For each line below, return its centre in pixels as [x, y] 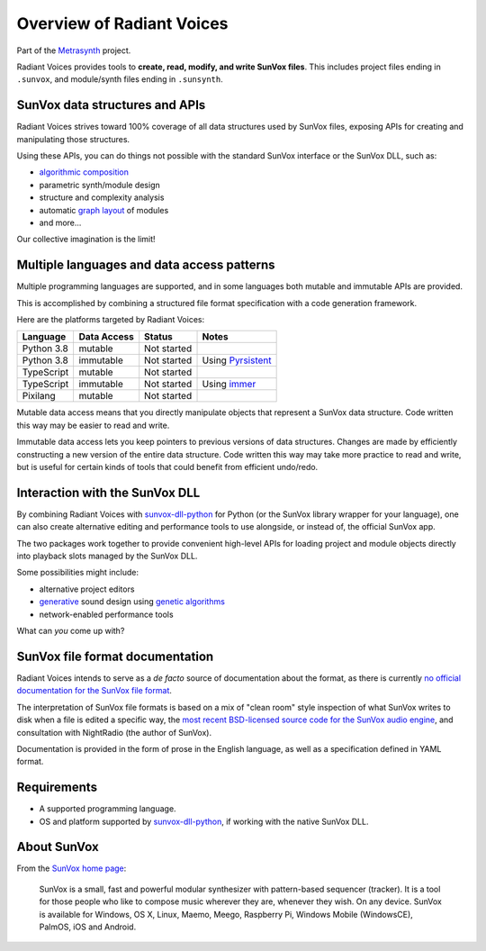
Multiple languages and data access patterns [146, 265]
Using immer [229, 385]
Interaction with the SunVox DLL [108, 492]
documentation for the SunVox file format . [94, 691]
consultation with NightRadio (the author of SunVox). [114, 732]
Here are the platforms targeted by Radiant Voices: [111, 320]
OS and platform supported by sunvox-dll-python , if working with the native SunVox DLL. [204, 821]
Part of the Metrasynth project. [74, 50]
